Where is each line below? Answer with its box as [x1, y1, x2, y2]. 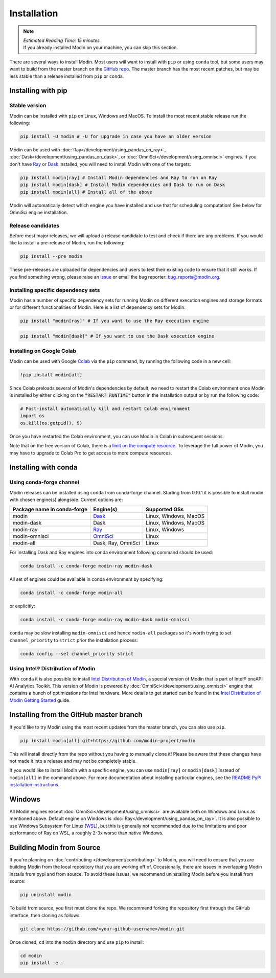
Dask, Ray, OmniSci [93, 539, 141, 547]
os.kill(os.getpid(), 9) [20, 420, 83, 426]
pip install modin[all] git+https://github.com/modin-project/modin [20, 738, 196, 743]
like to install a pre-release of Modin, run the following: [9, 240, 125, 246]
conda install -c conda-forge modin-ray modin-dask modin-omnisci [20, 617, 190, 623]
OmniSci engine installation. [9, 209, 68, 215]
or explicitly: [9, 603, 35, 609]
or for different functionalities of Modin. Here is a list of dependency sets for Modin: [9, 304, 186, 310]
